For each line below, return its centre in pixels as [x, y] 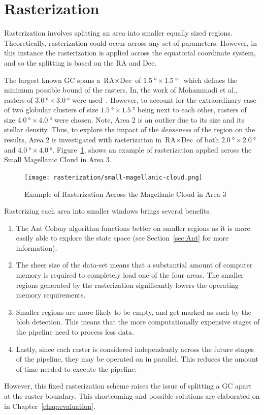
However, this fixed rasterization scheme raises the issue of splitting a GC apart [128, 386]
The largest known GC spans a [52, 80]
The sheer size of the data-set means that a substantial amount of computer [134, 265]
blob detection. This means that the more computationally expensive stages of [138, 322]
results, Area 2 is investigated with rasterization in [83, 140]
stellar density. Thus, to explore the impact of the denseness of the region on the [130, 129]
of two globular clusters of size [51, 110]
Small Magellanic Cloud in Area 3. [58, 159]
